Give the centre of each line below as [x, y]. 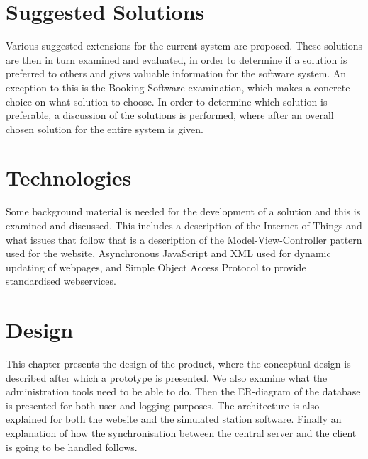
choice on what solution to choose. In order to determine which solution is [167, 101]
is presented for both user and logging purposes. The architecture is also [163, 405]
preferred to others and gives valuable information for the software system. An [176, 73]
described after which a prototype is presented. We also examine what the [167, 377]
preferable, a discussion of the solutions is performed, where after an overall [170, 115]
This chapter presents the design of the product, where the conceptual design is [178, 364]
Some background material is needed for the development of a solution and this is [183, 211]
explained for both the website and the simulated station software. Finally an [174, 419]
